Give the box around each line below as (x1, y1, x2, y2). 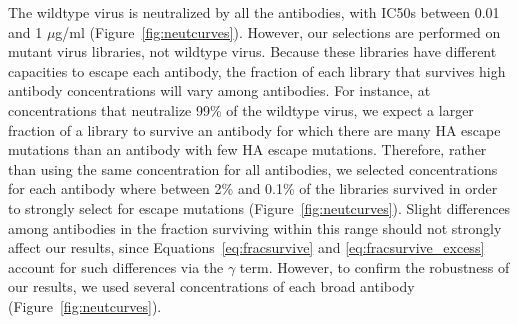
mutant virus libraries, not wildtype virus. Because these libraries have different (8, 41, 497, 62)
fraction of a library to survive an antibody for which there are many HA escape (8, 119, 501, 140)
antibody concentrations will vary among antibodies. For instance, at (8, 80, 431, 101)
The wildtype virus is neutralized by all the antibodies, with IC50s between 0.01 (8, 2, 500, 22)
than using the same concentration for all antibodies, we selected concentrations (8, 158, 498, 179)
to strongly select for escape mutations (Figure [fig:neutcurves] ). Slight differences (8, 197, 511, 218)
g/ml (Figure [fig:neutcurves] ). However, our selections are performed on (55, 21, 501, 42)
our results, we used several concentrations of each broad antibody (8, 276, 415, 297)
